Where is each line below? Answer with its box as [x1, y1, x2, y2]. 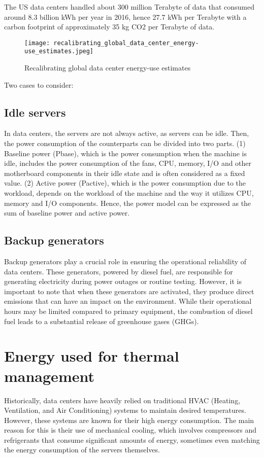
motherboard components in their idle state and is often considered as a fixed [4, 167, 245, 178]
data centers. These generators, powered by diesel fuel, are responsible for [4, 266, 233, 276]
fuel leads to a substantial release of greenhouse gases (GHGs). [4, 315, 199, 326]
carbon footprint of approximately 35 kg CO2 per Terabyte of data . [4, 21, 215, 32]
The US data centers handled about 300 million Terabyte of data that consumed [4, 2, 254, 12]
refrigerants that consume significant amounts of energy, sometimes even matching [4, 434, 260, 445]
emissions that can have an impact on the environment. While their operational [4, 296, 252, 306]
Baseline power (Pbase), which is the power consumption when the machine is [4, 148, 247, 158]
